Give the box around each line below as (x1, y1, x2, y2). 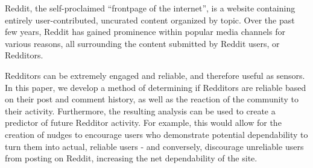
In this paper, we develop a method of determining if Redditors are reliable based (5, 81, 306, 93)
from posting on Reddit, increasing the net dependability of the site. (5, 152, 258, 164)
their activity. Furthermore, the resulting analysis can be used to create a (5, 104, 276, 117)
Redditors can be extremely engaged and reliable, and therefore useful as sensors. (5, 69, 305, 81)
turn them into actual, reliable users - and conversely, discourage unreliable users (5, 140, 304, 152)
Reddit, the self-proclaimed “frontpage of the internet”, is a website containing (5, 2, 296, 14)
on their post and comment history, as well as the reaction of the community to (5, 93, 299, 105)
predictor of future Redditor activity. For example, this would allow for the (5, 116, 282, 129)
